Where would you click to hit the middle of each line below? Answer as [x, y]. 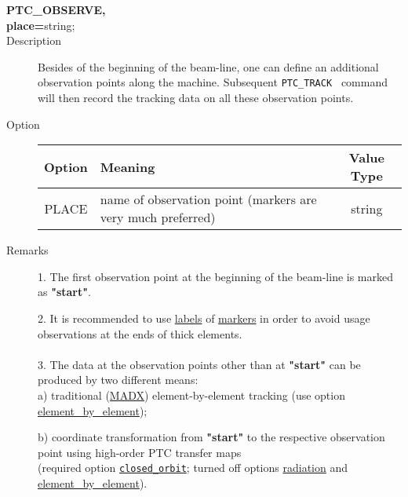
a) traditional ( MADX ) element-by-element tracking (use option [191, 395]
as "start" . [64, 292]
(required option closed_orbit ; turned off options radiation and [193, 468]
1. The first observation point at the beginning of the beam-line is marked [216, 276]
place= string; [41, 25]
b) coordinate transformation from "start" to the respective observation [211, 437]
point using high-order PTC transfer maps [140, 452]
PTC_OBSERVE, [56, 9]
